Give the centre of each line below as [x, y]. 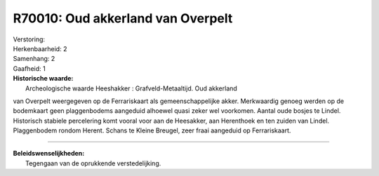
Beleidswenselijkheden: [49, 154]
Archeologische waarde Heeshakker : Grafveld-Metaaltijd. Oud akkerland [132, 88]
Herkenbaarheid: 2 [40, 48]
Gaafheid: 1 [29, 68]
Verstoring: [29, 39]
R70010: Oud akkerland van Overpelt [123, 18]
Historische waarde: [43, 79]
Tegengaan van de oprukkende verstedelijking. [93, 163]
